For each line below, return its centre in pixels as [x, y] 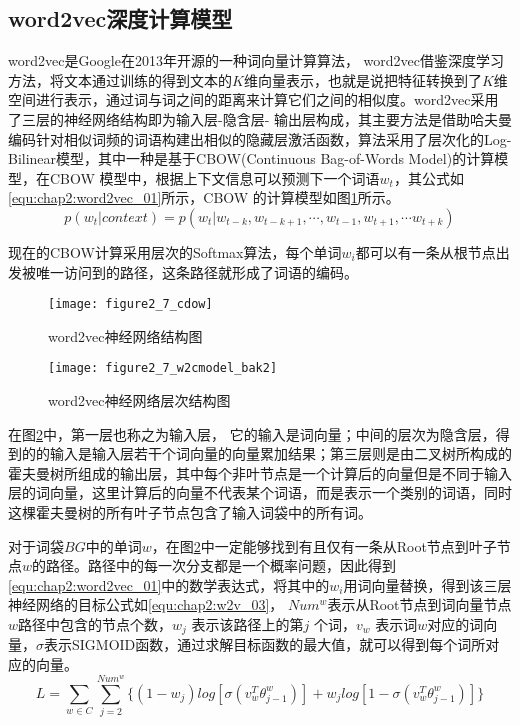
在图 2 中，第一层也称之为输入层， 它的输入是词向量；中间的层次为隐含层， [252, 433]
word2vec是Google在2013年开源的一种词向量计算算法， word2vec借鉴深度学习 [256, 60]
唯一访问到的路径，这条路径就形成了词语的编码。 [196, 271]
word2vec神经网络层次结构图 [139, 400]
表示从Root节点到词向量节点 [419, 604]
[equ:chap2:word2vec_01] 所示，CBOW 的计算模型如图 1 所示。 [204, 197]
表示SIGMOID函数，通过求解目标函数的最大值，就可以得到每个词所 [265, 644]
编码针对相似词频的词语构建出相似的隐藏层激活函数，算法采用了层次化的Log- [260, 138]
